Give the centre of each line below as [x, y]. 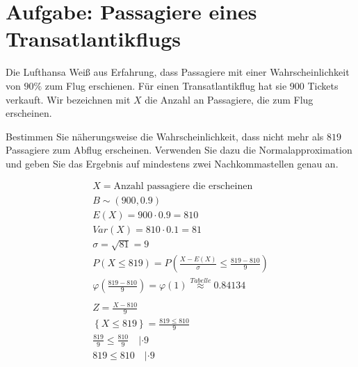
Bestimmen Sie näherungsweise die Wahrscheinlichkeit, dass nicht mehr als [165, 136]
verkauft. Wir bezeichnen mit [68, 99]
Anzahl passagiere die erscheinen [183, 187]
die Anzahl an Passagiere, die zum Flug [229, 99]
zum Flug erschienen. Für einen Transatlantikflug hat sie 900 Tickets [192, 85]
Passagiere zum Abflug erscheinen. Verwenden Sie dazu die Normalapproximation [179, 150]
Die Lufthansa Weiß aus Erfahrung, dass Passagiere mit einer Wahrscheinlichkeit [178, 72]
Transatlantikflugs [93, 39]
